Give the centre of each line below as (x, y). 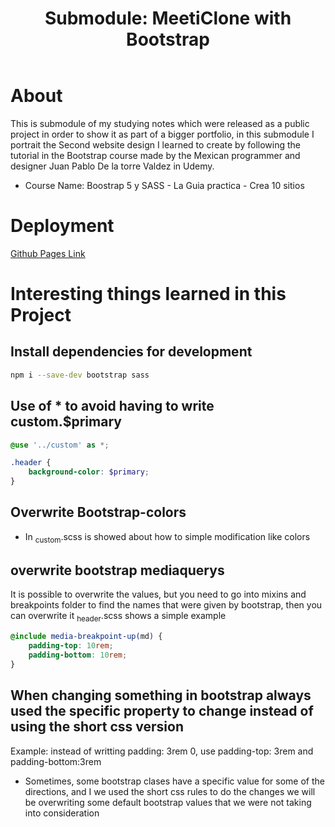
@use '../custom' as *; (60, 445)
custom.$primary (66, 422)
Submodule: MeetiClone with (168, 18)
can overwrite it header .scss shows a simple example (118, 617)
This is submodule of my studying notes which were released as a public (160, 123)
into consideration (62, 813)
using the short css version (97, 727)
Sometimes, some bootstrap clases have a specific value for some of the (174, 781)
